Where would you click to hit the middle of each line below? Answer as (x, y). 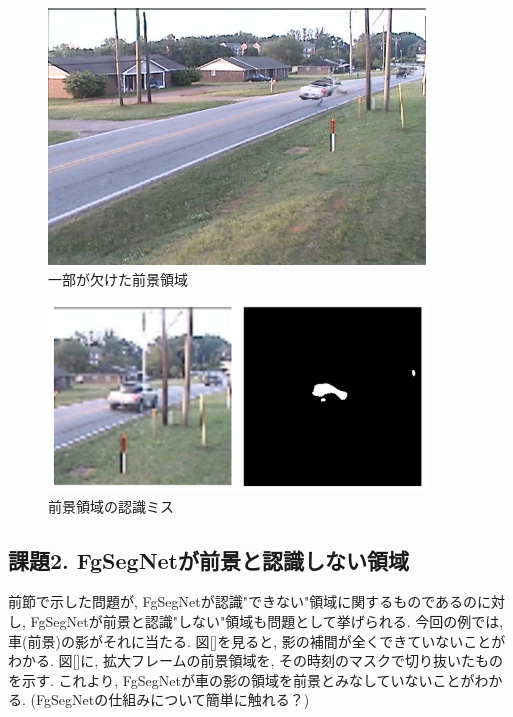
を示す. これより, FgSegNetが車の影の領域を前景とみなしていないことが (241, 679)
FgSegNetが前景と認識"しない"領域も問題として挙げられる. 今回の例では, (267, 620)
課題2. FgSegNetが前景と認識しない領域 (208, 559)
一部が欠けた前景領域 (118, 278)
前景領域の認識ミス (111, 505)
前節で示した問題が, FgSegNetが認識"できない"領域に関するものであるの (243, 601)
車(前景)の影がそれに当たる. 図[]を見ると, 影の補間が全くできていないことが (257, 640)
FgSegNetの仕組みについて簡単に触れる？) (172, 699)
